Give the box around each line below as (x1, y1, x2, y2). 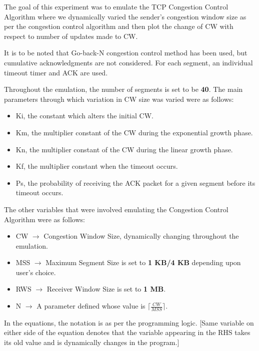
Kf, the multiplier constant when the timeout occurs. (15, 161, 178, 171)
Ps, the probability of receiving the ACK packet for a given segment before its (15, 177, 255, 188)
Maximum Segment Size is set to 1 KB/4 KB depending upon (45, 257, 241, 268)
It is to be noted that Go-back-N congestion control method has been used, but (4, 47, 247, 58)
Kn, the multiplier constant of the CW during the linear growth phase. (15, 144, 233, 154)
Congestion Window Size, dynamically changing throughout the (43, 231, 239, 241)
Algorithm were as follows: (4, 214, 85, 224)
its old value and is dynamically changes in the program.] (4, 337, 179, 348)
